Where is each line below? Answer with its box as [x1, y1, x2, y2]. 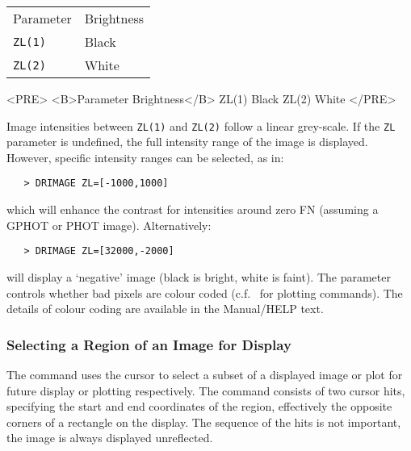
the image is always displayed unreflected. [6, 429, 213, 446]
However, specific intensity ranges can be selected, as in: [6, 148, 284, 165]
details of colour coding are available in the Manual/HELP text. [6, 300, 324, 317]
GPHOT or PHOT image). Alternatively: [6, 216, 212, 233]
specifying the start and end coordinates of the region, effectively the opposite [6, 398, 392, 415]
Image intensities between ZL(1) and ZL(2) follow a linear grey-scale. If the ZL [6, 117, 396, 134]
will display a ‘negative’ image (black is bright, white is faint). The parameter [6, 268, 391, 285]
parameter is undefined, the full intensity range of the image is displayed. [6, 133, 368, 150]
